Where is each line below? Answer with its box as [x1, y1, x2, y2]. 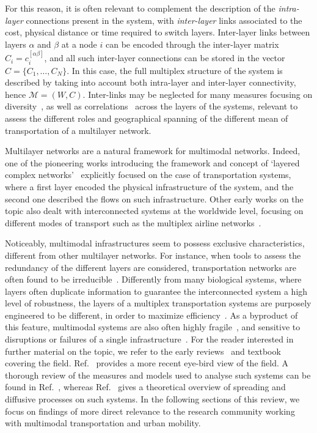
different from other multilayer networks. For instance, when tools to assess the [5, 248, 301, 261]
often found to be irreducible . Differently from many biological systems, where [5, 273, 302, 286]
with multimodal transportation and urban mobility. [5, 416, 201, 429]
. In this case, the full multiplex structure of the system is [67, 64, 283, 76]
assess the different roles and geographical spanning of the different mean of [5, 111, 288, 124]
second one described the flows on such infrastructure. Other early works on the [5, 192, 304, 205]
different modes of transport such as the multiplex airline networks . [5, 216, 261, 229]
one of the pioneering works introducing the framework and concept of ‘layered [5, 156, 300, 169]
